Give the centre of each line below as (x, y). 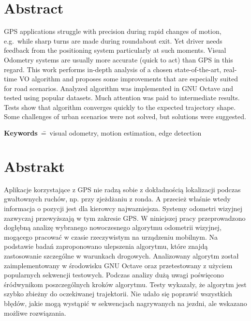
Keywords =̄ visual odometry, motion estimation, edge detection (103, 133)
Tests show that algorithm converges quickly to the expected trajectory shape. (120, 107)
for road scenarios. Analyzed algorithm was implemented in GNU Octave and (119, 88)
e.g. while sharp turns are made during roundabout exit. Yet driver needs (113, 40)
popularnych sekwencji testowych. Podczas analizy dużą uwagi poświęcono (114, 275)
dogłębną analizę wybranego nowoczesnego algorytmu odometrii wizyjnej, (113, 227)
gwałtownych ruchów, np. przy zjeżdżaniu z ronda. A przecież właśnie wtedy (117, 199)
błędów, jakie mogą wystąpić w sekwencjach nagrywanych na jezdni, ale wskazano (125, 303)
